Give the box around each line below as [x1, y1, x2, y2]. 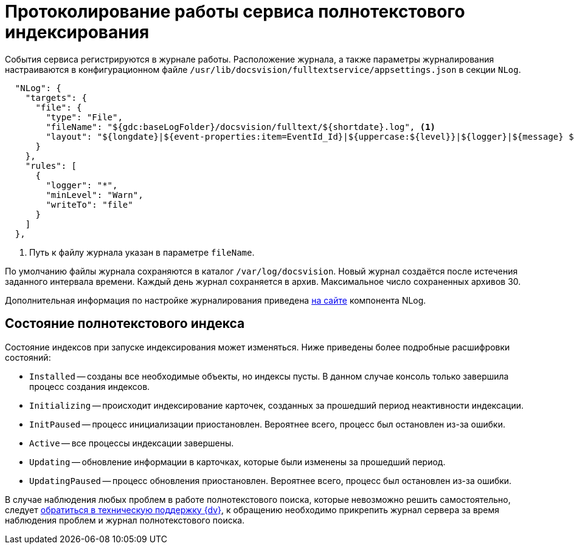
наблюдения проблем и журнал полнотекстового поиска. [5, 514, 245, 525]
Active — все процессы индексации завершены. [29, 437, 234, 448]
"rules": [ [25, 160, 77, 171]
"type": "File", [46, 112, 123, 122]
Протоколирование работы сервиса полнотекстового [5, 1, 465, 22]
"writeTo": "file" [46, 199, 133, 210]
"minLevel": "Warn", [46, 189, 143, 200]
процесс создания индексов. [29, 381, 150, 392]
